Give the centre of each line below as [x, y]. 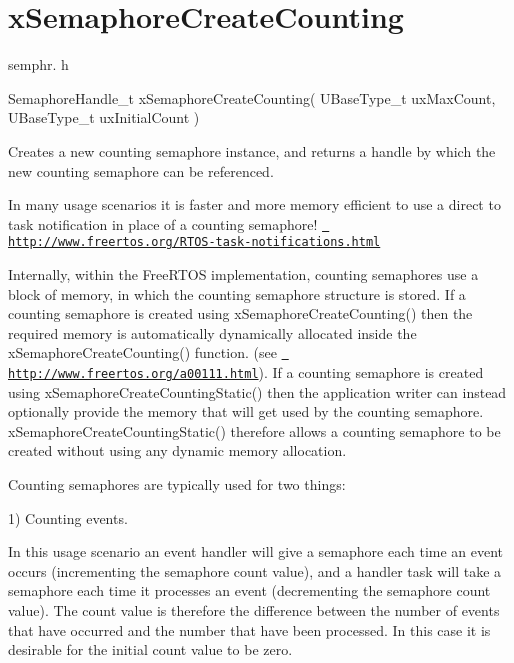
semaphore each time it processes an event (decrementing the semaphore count [249, 590]
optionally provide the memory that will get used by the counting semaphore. [246, 411]
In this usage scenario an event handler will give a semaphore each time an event [256, 551]
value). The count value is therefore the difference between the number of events [254, 610]
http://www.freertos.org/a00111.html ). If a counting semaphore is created [246, 372]
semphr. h [38, 64]
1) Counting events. [68, 517]
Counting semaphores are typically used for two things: [177, 484]
